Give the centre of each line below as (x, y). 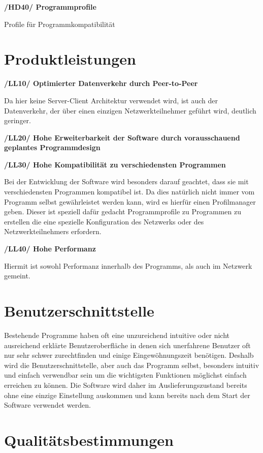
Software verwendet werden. (47, 405)
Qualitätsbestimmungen (89, 440)
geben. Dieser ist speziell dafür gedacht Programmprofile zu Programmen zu (123, 211)
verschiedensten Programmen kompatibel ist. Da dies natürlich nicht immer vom (129, 192)
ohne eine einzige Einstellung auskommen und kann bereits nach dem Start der (127, 395)
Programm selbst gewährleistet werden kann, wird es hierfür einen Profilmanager (130, 201)
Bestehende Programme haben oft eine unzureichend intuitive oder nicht (117, 335)
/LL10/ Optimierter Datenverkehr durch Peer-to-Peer (101, 83)
